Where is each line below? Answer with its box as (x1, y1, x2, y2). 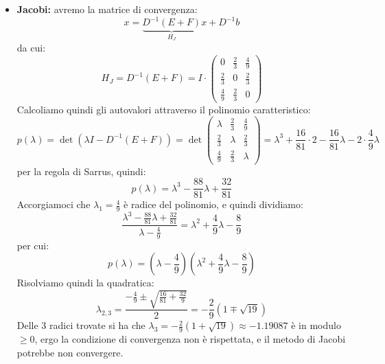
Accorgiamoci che (16, 197, 91, 212)
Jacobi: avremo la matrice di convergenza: (16, 2, 198, 16)
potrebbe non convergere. (16, 345, 124, 359)
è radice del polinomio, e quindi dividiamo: (124, 197, 303, 212)
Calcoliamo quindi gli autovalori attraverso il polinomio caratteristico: (16, 102, 311, 116)
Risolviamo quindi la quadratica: (16, 275, 154, 290)
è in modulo (291, 318, 341, 332)
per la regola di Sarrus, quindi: (16, 163, 146, 178)
